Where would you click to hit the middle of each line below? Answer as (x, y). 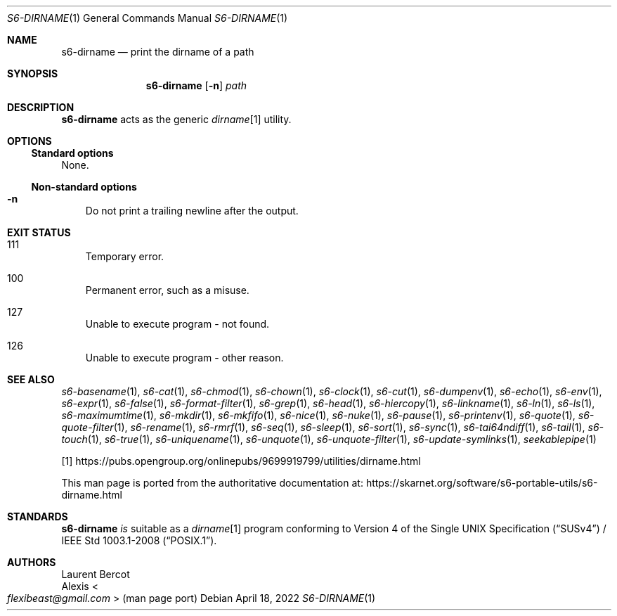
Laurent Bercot (96, 574)
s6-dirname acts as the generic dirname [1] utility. (176, 119)
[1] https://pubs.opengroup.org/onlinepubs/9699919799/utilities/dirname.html (241, 461)
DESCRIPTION (41, 107)
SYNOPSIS (33, 73)
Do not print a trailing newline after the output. (192, 211)
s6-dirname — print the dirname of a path (158, 52)
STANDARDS (38, 516)
